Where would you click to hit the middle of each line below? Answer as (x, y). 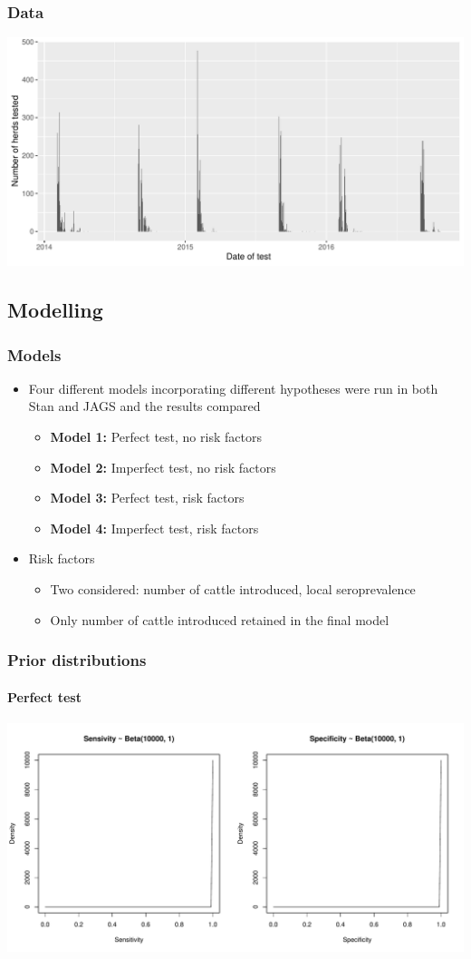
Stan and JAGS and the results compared (144, 406)
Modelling (55, 310)
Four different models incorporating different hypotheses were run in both (233, 388)
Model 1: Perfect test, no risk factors (156, 436)
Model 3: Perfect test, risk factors (147, 498)
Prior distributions (77, 660)
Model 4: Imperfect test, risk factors (154, 528)
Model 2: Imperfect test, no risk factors (163, 467)
